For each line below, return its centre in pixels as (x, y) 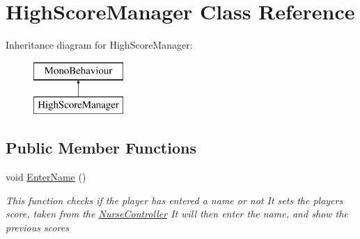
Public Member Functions (101, 148)
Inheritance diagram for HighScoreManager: (99, 45)
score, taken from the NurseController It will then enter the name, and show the (177, 214)
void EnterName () (46, 177)
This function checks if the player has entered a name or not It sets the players (174, 200)
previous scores (37, 227)
